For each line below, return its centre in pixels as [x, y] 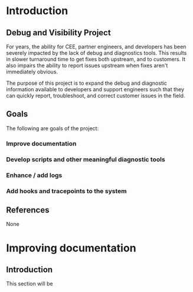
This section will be [30, 284]
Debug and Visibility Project [58, 33]
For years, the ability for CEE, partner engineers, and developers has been [96, 47]
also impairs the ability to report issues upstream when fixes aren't [87, 65]
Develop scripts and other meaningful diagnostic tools [86, 159]
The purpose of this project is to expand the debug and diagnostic [86, 83]
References [28, 210]
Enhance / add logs [34, 175]
